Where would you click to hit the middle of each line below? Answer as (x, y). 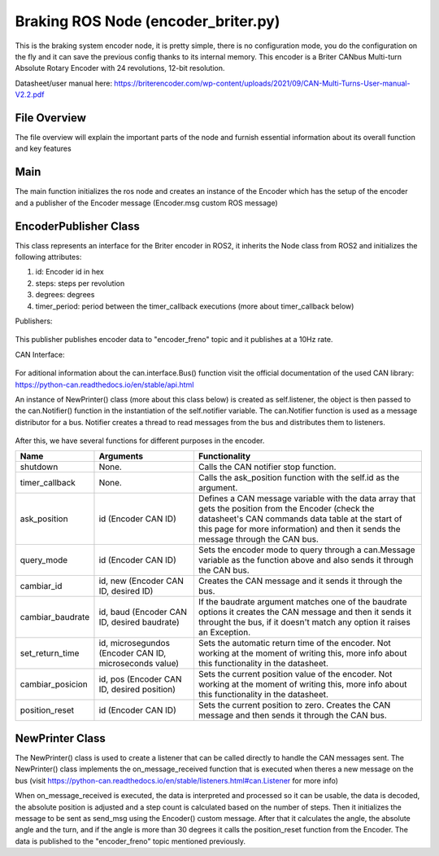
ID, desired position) (137, 690)
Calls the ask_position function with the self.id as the (299, 478)
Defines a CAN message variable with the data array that (307, 498)
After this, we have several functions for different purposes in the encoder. (140, 441)
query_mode (44, 560)
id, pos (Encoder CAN (140, 679)
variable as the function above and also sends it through (306, 560)
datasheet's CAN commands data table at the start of (300, 519)
